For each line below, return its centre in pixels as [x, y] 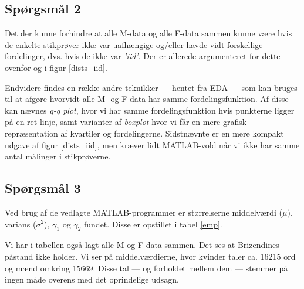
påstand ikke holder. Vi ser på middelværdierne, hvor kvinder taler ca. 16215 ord [150, 256]
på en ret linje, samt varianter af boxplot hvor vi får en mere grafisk [126, 122]
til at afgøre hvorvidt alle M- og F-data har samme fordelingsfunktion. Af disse [147, 99]
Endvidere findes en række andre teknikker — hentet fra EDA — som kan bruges [151, 87]
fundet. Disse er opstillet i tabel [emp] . [153, 224]
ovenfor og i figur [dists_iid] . [56, 67]
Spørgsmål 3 [43, 188]
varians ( [21, 224]
